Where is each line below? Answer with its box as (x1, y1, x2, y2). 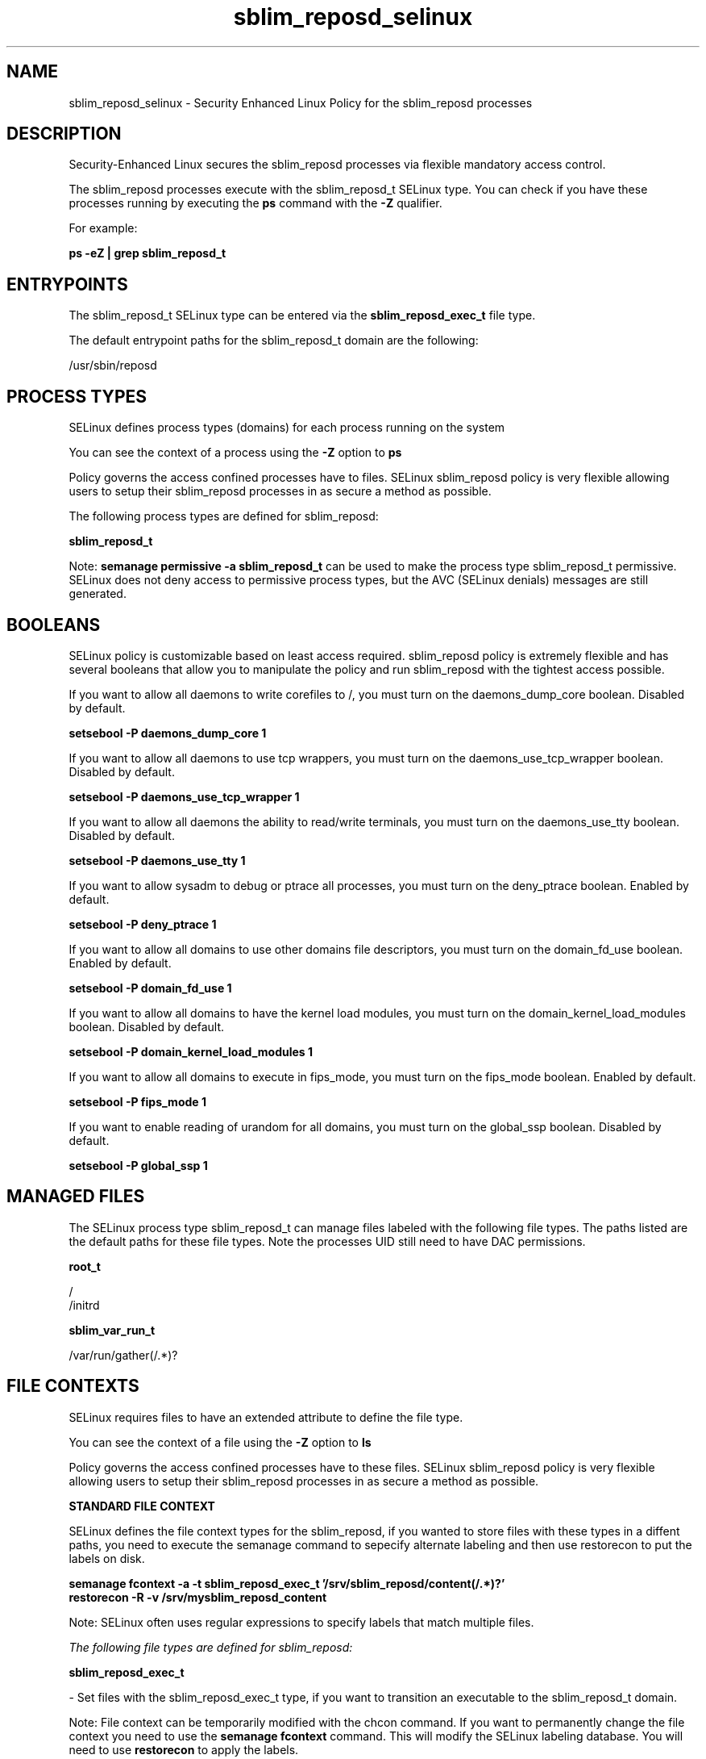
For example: (69, 221, 138, 236)
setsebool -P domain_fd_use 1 (69, 980, 232, 995)
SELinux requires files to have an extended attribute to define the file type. (69, 1410, 463, 1424)
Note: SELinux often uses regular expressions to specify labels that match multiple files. (69, 1615, 534, 1629)
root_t (69, 1259, 101, 1273)
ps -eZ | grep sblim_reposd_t (69, 246, 226, 261)
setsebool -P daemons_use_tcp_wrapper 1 (69, 789, 300, 804)
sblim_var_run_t (69, 1322, 156, 1337)
